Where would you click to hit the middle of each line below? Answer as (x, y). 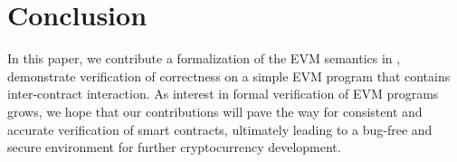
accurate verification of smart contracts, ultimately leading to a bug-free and (220, 129)
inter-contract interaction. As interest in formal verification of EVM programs (223, 94)
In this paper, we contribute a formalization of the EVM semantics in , (204, 58)
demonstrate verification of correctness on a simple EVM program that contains (229, 76)
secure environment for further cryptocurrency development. (174, 147)
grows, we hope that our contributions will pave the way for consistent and (215, 111)
